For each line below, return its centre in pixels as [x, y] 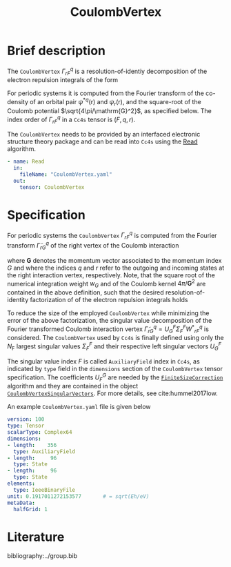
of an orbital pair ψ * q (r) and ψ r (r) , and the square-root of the [115, 102]
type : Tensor [26, 426]
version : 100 [26, 419]
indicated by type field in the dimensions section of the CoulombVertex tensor [115, 368]
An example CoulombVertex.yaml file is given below [79, 407]
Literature [36, 537]
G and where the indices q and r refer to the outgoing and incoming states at [116, 268]
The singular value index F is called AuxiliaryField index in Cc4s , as [103, 361]
